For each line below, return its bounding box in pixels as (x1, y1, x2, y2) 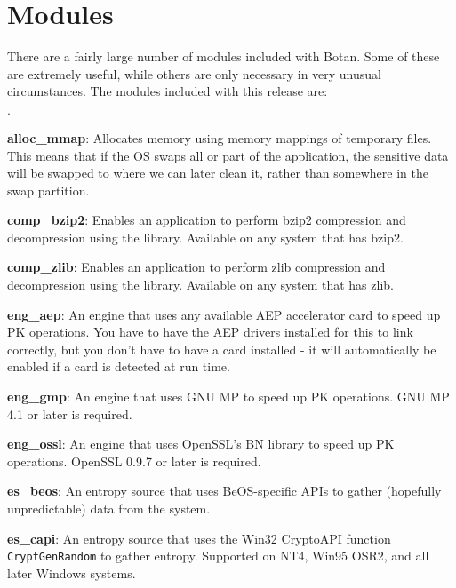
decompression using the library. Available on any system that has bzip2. (7, 227, 404, 246)
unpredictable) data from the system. (7, 499, 211, 517)
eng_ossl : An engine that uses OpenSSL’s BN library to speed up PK (7, 434, 395, 453)
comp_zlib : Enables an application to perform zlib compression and (7, 258, 386, 276)
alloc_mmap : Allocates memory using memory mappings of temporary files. (7, 128, 432, 147)
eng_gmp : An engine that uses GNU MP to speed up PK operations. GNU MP (7, 387, 450, 406)
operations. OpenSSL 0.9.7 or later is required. (7, 451, 261, 470)
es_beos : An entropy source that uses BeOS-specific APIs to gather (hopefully (7, 481, 442, 500)
